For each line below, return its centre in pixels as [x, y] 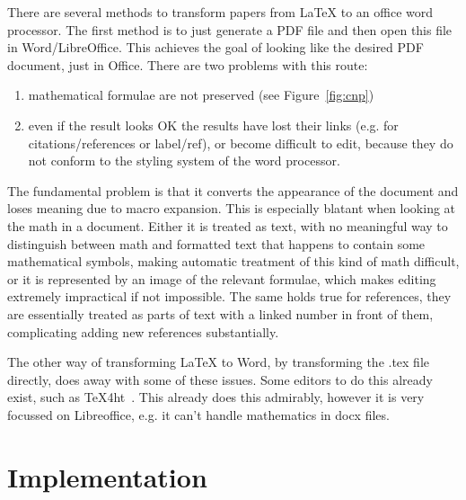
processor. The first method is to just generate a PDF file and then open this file [230, 29]
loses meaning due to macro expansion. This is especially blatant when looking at [232, 208]
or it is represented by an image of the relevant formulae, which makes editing [222, 278]
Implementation [107, 476]
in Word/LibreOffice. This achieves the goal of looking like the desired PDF [215, 47]
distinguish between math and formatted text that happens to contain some [216, 243]
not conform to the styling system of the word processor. [184, 161]
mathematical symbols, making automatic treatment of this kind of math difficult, [233, 261]
